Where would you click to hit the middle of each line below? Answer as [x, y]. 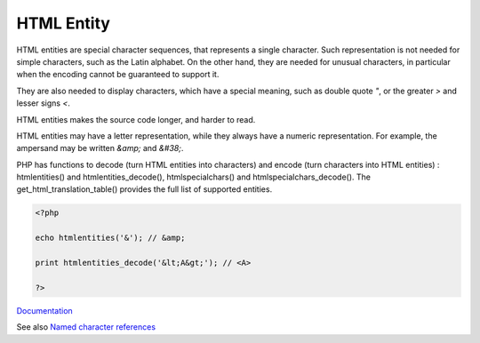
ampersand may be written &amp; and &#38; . [100, 148]
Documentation [44, 310]
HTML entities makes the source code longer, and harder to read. [136, 119]
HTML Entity [64, 23]
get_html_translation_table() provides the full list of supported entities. [144, 189]
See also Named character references [86, 327]
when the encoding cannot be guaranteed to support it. [118, 75]
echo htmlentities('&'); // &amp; [110, 238]
